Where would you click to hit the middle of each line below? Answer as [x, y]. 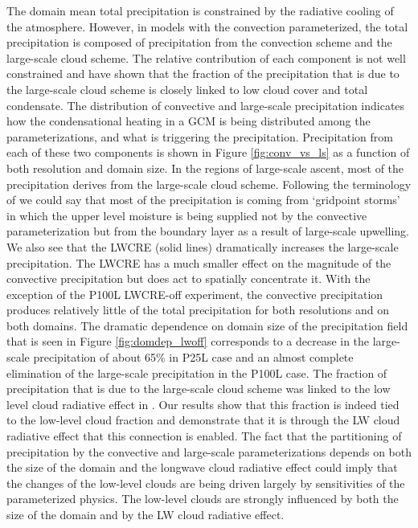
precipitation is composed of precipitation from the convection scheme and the [199, 42]
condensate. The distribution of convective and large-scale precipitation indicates [206, 105]
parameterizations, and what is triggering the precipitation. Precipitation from [200, 136]
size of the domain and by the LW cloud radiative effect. [145, 514]
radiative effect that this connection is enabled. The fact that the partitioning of [204, 436]
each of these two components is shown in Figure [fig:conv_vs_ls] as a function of [208, 152]
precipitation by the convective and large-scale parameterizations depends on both [209, 451]
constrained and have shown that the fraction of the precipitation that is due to [203, 74]
